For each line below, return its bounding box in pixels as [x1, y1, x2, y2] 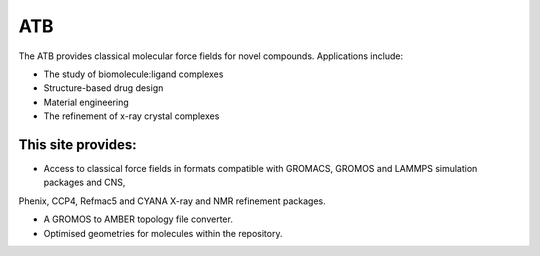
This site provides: [18, 136, 137, 153]
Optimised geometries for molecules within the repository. [43, 227, 283, 239]
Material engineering [43, 96, 129, 108]
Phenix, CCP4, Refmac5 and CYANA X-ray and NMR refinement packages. [18, 195, 326, 207]
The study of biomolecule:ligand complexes [43, 68, 224, 80]
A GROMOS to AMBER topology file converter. [43, 213, 234, 225]
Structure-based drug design [43, 82, 164, 94]
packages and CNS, [43, 176, 126, 189]
